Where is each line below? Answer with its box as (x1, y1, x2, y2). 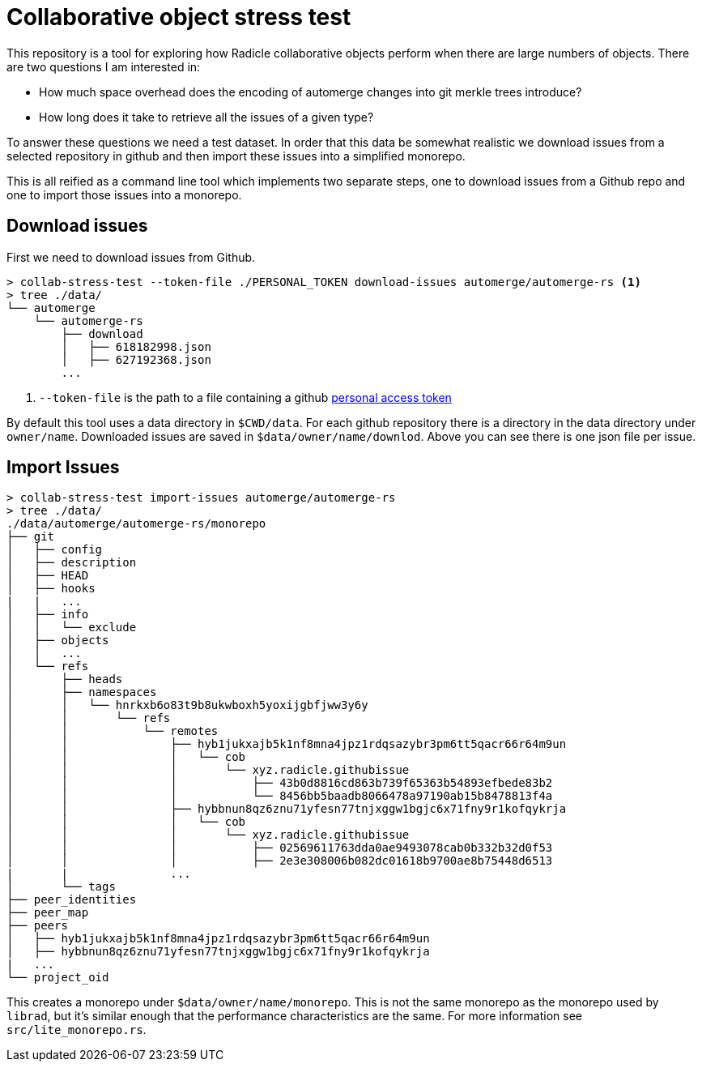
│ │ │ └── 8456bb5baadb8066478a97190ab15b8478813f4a (6, 789, 553, 803)
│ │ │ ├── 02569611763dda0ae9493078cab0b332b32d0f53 (6, 841, 553, 855)
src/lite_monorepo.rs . (6, 1023, 147, 1037)
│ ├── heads (6, 673, 123, 686)
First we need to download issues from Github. (6, 250, 256, 264)
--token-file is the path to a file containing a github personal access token (39, 390, 452, 404)
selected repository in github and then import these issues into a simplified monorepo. (6, 148, 466, 163)
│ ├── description (6, 556, 137, 570)
